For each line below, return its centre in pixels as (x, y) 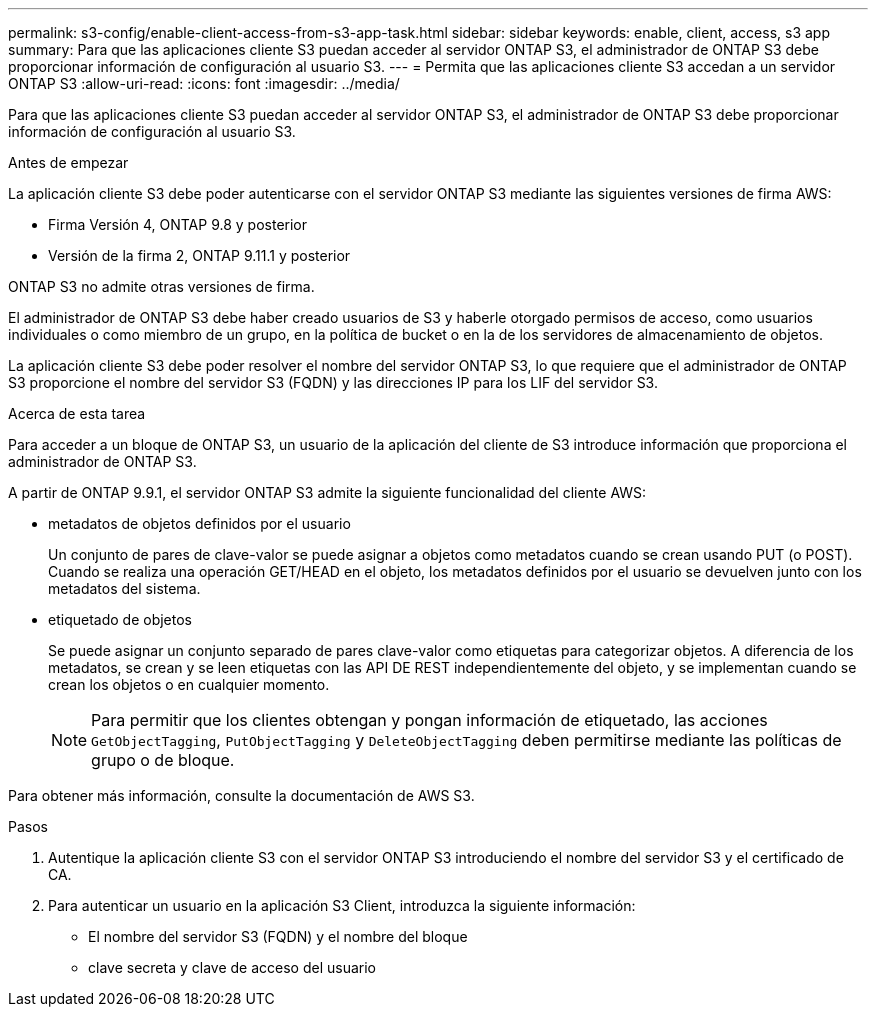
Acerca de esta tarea (77, 413)
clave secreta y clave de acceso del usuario (232, 967)
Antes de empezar (68, 162)
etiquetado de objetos (120, 619)
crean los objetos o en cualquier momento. (189, 684)
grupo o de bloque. (163, 760)
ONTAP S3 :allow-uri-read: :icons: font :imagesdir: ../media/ (204, 83)
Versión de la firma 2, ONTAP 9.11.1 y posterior (199, 255)
